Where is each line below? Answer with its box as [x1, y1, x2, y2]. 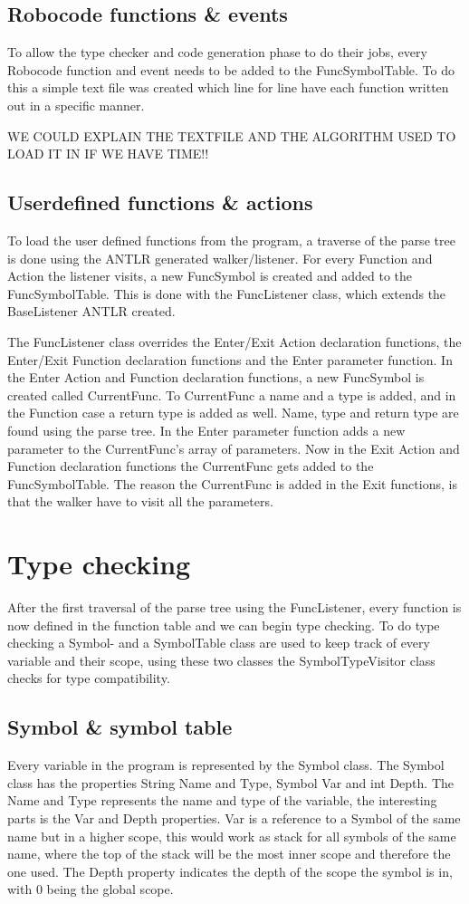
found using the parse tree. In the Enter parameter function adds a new [7, 420, 406, 439]
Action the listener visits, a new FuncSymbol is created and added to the [7, 266, 413, 285]
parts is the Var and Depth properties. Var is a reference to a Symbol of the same [7, 808, 461, 827]
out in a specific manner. [7, 95, 145, 114]
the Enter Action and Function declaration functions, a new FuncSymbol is [7, 368, 425, 387]
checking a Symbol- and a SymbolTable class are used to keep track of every [7, 633, 430, 652]
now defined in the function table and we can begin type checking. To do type [7, 615, 440, 634]
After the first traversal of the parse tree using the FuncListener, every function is [7, 598, 462, 616]
